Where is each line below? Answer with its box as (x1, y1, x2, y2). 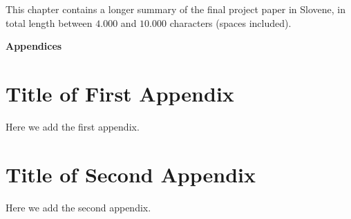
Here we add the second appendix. (6, 200, 151, 214)
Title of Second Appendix (6, 160, 256, 188)
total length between (6, 15, 93, 30)
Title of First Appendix (6, 79, 234, 107)
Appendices (6, 39, 62, 53)
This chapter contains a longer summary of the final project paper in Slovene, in (6, 2, 345, 16)
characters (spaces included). (169, 15, 292, 30)
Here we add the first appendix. (6, 119, 140, 133)
